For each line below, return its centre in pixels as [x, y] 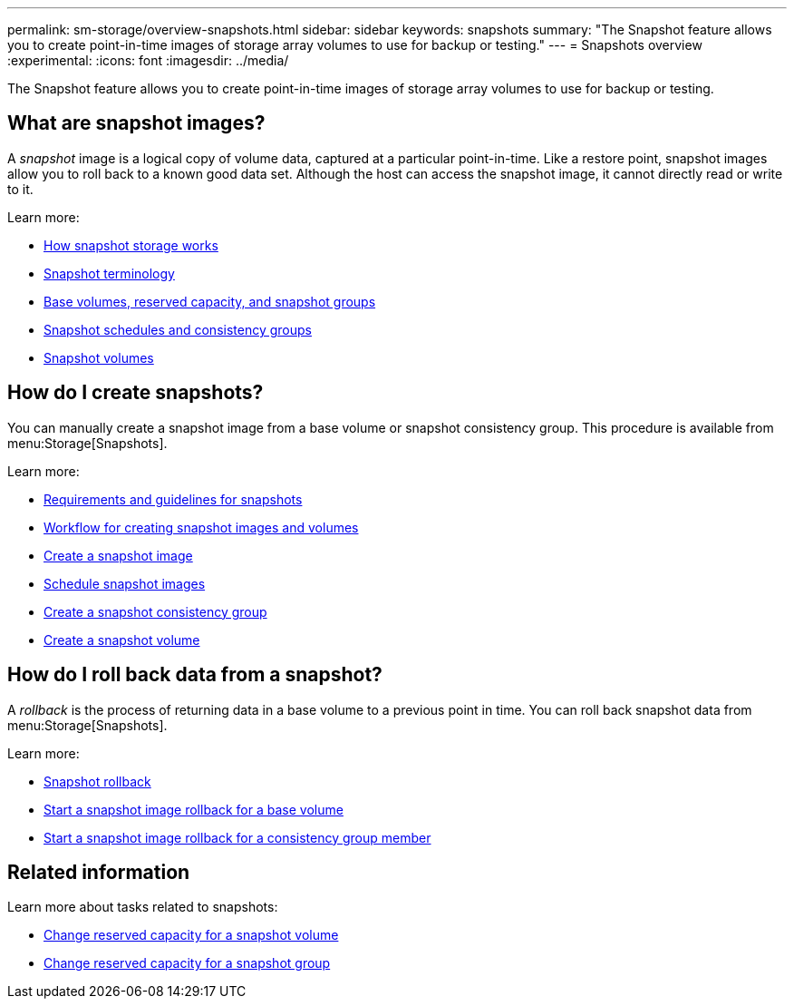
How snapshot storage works [131, 245]
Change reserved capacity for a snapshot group [187, 963]
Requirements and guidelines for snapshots [173, 499]
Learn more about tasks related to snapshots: [143, 907]
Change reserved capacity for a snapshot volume [191, 935]
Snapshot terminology [109, 273]
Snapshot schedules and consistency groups [178, 329]
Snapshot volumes [99, 357]
